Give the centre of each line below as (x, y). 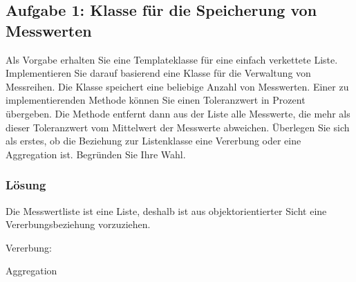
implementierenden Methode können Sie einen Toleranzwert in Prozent (156, 100)
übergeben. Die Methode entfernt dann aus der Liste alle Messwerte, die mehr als (178, 113)
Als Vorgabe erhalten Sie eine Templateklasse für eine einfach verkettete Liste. (172, 59)
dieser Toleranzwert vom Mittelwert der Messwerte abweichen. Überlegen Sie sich (178, 127)
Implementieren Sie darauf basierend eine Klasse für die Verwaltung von (158, 73)
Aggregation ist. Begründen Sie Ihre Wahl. (96, 154)
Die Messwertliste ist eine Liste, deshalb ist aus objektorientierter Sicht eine (166, 210)
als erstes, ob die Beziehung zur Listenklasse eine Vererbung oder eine (153, 141)
